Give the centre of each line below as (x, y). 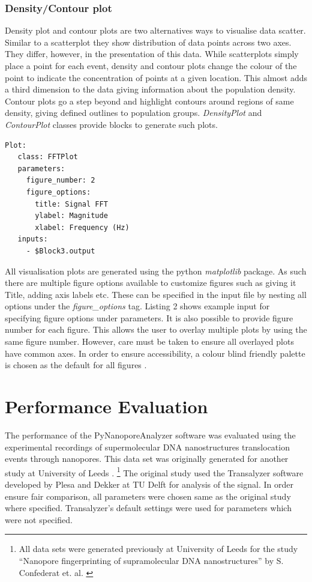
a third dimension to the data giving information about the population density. (150, 89)
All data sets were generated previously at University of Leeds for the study (158, 549)
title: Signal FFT (71, 204)
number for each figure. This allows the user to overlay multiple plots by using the (156, 329)
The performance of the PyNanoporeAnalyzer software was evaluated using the (150, 435)
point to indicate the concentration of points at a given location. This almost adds (156, 77)
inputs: (33, 239)
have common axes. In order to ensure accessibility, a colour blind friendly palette (155, 353)
